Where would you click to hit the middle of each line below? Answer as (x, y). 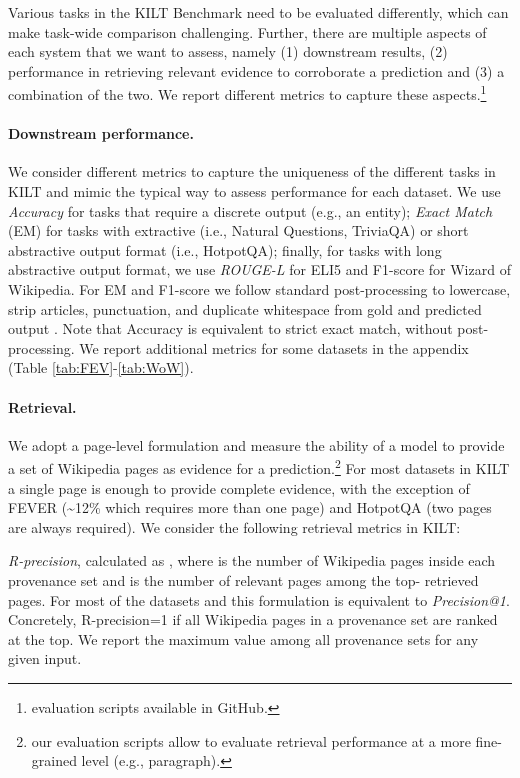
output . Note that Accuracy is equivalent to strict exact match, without (230, 328)
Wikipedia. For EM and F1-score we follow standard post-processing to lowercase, (259, 288)
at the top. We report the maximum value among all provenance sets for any (243, 638)
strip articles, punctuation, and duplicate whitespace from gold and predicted (245, 308)
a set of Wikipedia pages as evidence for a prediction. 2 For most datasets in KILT (259, 466)
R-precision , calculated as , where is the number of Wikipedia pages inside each (252, 560)
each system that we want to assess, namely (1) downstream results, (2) (228, 51)
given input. (45, 658)
